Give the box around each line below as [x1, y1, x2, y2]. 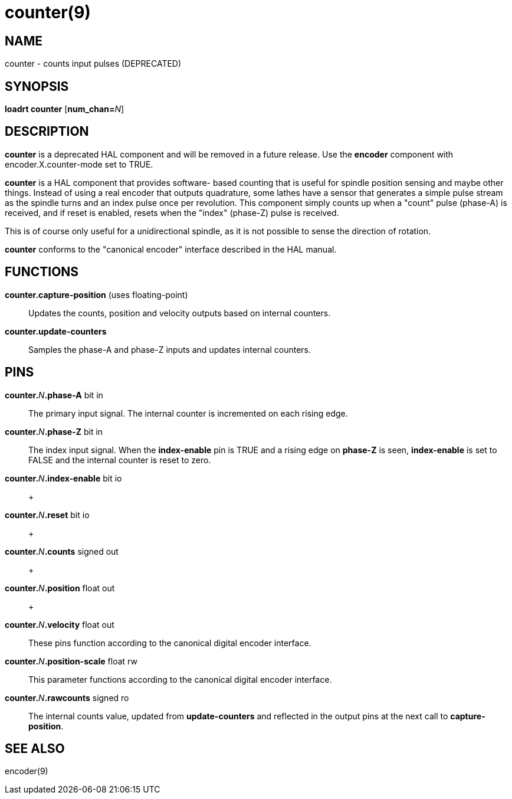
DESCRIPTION [5, 124, 89, 139]
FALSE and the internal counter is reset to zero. [28, 454, 211, 465]
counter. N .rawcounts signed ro [5, 692, 129, 703]
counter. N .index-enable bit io [5, 473, 122, 483]
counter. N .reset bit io [5, 509, 90, 520]
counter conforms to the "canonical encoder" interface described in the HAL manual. [5, 244, 337, 254]
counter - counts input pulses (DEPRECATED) [5, 58, 182, 69]
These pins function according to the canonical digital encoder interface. [28, 637, 311, 648]
